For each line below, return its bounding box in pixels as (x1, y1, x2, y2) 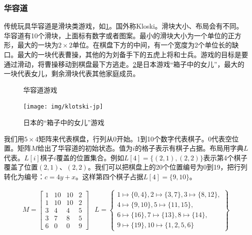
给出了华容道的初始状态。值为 (37, 143, 133, 153)
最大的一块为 (17, 40, 58, 50)
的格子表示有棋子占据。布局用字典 (135, 143, 244, 153)
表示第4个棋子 (203, 152, 248, 162)
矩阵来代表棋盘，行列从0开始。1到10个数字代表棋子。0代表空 (38, 133, 232, 143)
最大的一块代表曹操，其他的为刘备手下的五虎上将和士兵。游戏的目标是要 (17, 49, 248, 59)
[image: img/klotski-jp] (23, 103, 103, 110)
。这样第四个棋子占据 (75, 172, 143, 181)
